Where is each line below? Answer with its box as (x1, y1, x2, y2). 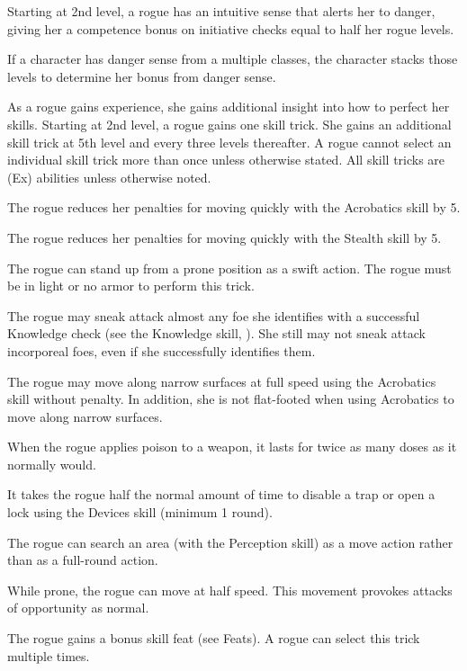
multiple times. (7, 646, 90, 665)
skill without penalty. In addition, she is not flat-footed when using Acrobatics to (7, 389, 454, 408)
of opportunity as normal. (7, 598, 149, 617)
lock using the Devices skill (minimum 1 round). (7, 503, 273, 522)
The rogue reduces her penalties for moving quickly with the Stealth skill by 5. (7, 228, 442, 246)
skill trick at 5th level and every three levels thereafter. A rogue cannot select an (7, 132, 452, 151)
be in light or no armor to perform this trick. (7, 276, 255, 295)
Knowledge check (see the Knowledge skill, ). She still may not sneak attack (7, 324, 426, 343)
